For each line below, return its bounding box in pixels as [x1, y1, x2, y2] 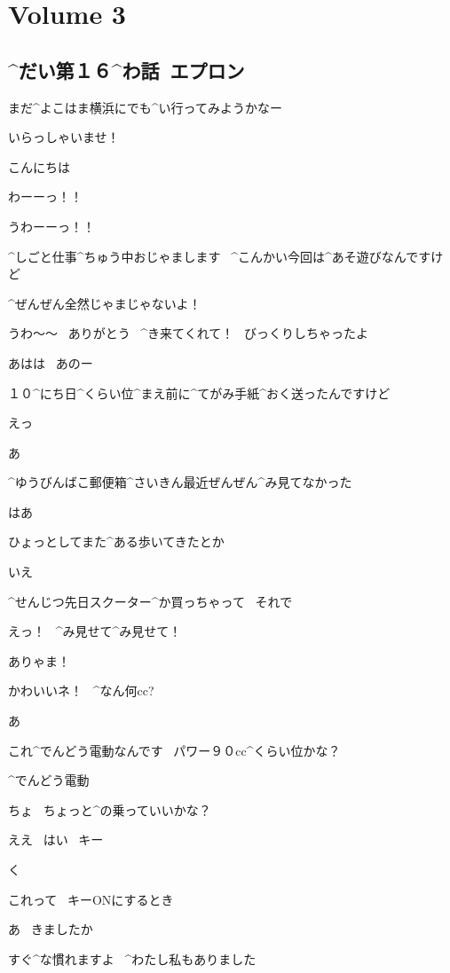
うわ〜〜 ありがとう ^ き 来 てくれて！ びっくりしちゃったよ [8, 324, 368, 342]
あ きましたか [8, 920, 93, 938]
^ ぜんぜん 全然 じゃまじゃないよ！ [8, 294, 201, 312]
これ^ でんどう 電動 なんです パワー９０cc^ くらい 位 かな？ [8, 741, 341, 759]
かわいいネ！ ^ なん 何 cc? [8, 681, 154, 700]
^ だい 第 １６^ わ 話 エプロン [8, 56, 245, 83]
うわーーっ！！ [8, 216, 95, 235]
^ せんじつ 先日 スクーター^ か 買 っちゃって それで [8, 592, 293, 610]
